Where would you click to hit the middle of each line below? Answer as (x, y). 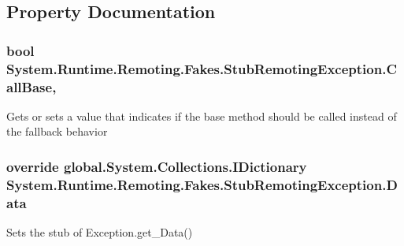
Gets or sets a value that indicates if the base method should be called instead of (202, 116)
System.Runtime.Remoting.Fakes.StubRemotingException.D (202, 184)
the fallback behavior (57, 131)
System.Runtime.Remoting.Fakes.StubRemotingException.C (202, 68)
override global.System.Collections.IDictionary (157, 166)
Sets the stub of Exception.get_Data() (100, 232)
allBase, (32, 86)
